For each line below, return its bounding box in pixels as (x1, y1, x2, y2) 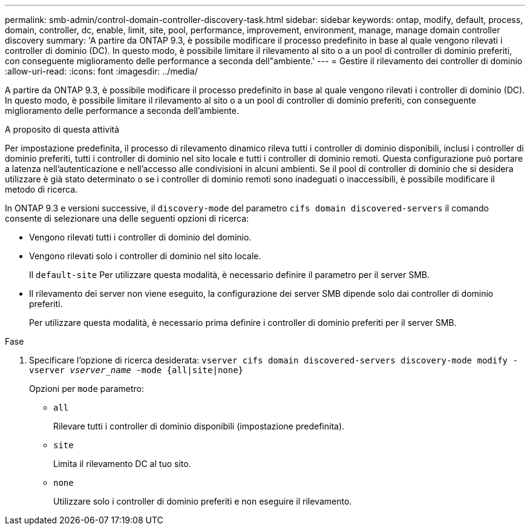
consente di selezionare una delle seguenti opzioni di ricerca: (5, 213, 249, 224)
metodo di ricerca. (5, 184, 78, 194)
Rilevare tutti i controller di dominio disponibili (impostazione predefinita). (53, 421, 345, 431)
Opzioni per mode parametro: (29, 383, 144, 394)
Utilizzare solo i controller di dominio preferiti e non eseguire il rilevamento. (53, 496, 352, 506)
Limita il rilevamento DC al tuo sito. (53, 459, 191, 469)
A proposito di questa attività (5, 124, 120, 134)
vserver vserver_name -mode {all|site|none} (29, 365, 244, 375)
